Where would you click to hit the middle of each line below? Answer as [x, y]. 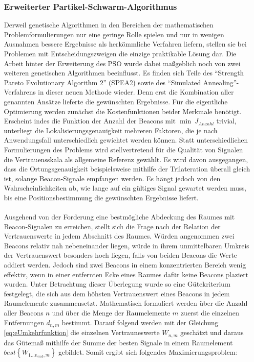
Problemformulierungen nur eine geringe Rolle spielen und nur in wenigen [114, 34]
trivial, [226, 121]
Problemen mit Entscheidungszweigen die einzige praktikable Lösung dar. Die [120, 53]
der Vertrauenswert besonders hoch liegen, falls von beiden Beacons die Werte [121, 255]
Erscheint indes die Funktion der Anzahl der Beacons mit [90, 121]
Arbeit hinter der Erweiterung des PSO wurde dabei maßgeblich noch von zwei [122, 63]
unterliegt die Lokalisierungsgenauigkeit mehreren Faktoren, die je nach [111, 130]
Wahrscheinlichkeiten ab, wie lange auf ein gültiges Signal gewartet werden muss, [125, 188]
